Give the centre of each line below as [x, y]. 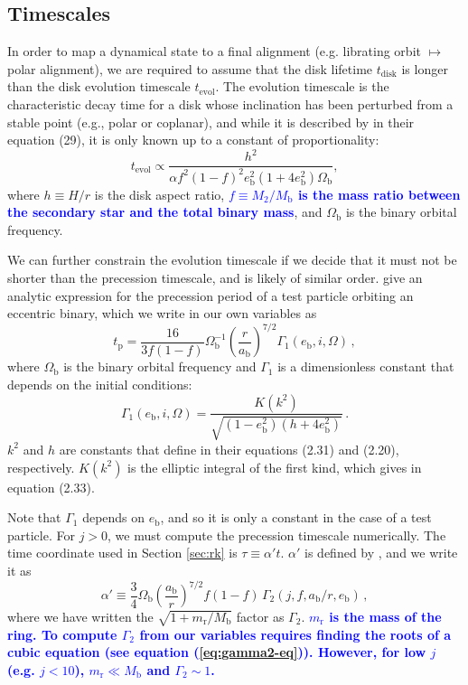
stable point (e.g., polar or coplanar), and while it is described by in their [211, 122]
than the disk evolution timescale [99, 86]
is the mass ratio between [379, 194]
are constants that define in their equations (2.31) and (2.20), [229, 449]
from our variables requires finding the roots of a [295, 634]
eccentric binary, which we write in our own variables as [162, 313]
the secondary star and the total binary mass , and [165, 212]
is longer [425, 68]
